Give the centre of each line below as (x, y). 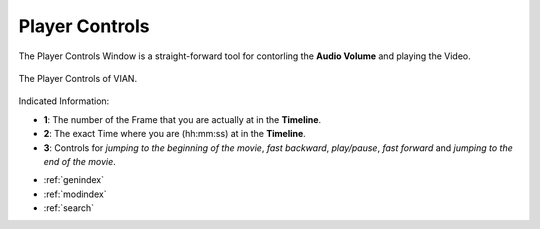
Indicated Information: (64, 101)
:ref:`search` (69, 208)
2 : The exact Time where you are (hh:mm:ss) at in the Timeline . (175, 134)
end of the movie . (80, 161)
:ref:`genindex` (74, 180)
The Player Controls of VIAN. (78, 78)
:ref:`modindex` (75, 194)
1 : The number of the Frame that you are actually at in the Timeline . (182, 119)
